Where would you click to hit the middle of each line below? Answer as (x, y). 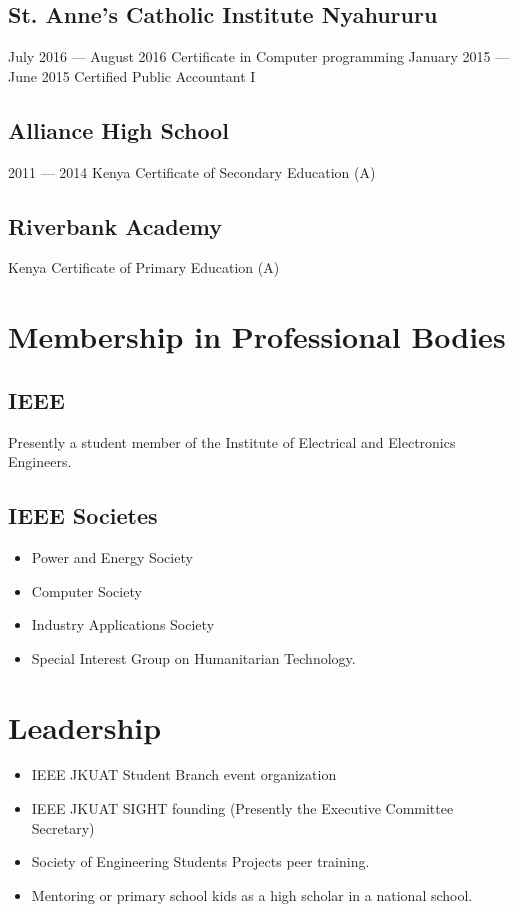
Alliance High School (118, 129)
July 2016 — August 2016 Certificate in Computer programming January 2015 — (259, 56)
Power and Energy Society (112, 556)
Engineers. (40, 461)
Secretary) (63, 827)
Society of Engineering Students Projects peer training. (200, 861)
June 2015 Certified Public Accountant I (132, 75)
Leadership (85, 726)
